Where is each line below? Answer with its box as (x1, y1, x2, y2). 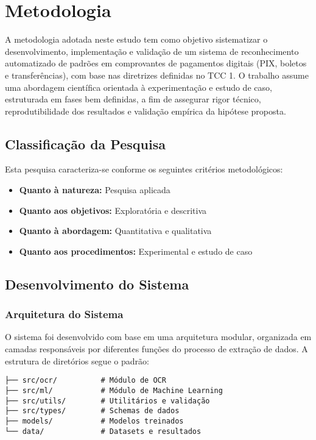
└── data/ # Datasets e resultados (5, 427, 202, 436)
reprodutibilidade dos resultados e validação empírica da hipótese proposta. (5, 104, 286, 117)
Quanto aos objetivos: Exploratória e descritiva (19, 204, 206, 216)
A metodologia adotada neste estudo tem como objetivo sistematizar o (5, 33, 268, 46)
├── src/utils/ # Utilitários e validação (5, 396, 210, 405)
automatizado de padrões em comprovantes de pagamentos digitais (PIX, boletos (5, 57, 307, 69)
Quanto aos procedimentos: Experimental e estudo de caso (19, 244, 253, 257)
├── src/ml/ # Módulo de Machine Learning (5, 386, 223, 395)
